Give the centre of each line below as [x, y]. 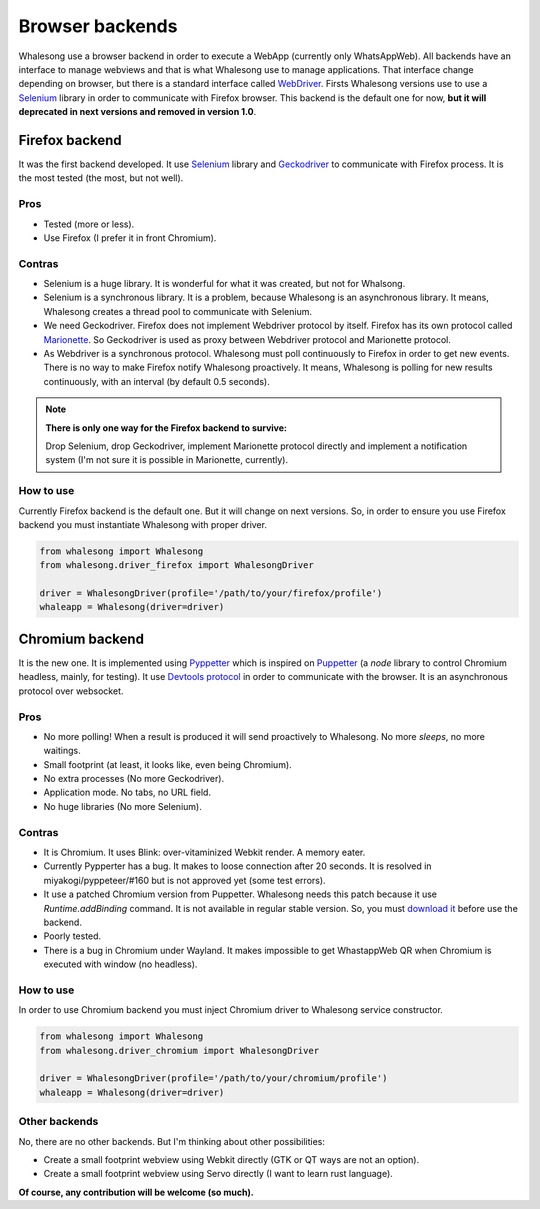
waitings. [62, 751]
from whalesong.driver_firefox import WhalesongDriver [176, 565]
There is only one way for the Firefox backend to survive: [166, 427]
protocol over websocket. [71, 691]
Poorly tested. [72, 936]
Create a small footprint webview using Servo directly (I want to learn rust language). [218, 1174]
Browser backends [98, 26]
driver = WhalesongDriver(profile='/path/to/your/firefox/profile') [211, 593]
